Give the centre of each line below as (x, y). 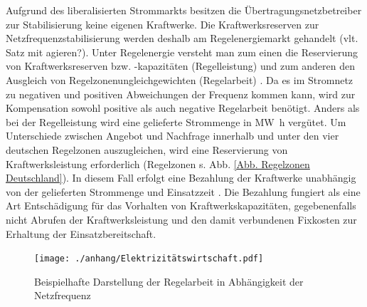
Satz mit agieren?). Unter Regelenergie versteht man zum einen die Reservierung (182, 52)
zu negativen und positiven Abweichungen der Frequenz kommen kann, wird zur (181, 94)
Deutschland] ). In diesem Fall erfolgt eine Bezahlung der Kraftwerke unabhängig (181, 178)
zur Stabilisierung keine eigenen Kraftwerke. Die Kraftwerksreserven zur (163, 24)
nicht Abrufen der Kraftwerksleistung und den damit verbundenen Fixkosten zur (181, 219)
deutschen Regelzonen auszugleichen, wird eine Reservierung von (147, 149)
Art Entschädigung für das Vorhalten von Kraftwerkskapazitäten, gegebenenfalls (181, 205)
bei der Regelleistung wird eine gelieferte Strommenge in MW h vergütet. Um (176, 121)
